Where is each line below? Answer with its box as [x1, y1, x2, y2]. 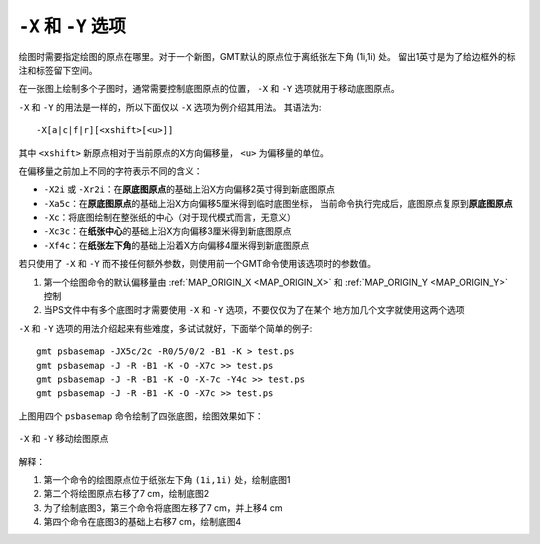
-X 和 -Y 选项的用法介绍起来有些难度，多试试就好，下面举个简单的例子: [18, 322, 313, 334]
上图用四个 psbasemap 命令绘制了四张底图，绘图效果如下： [18, 410, 264, 422]
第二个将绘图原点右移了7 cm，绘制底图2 [43, 488, 210, 500]
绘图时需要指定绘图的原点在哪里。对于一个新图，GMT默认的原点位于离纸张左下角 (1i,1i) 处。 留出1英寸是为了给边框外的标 [18, 50, 516, 62]
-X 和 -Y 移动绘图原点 [18, 433, 109, 445]
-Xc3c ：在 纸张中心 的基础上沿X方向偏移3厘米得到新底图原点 [43, 225, 292, 237]
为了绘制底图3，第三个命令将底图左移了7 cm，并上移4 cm [43, 501, 284, 514]
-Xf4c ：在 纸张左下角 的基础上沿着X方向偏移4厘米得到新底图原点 [43, 239, 310, 251]
